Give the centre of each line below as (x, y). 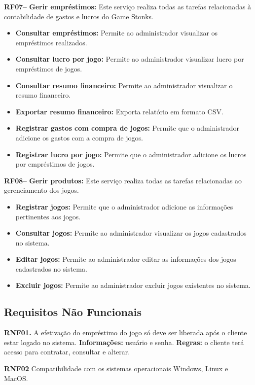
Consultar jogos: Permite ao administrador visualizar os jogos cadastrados (131, 233)
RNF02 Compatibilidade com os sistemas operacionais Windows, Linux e (116, 368)
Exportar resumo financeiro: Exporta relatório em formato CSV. (119, 111)
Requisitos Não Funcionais (73, 312)
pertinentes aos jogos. (48, 216)
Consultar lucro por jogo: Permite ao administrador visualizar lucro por (130, 59)
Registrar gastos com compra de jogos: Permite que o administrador (127, 128)
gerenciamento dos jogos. (41, 190)
